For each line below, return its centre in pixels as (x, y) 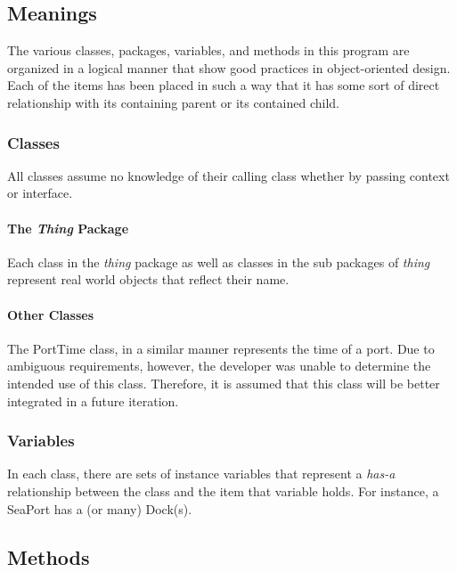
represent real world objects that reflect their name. (148, 279)
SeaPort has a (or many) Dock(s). (100, 508)
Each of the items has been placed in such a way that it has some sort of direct (224, 85)
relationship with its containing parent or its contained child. (173, 102)
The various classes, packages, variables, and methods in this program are (208, 50)
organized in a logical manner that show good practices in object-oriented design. (229, 67)
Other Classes (51, 314)
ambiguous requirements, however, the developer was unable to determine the (219, 366)
